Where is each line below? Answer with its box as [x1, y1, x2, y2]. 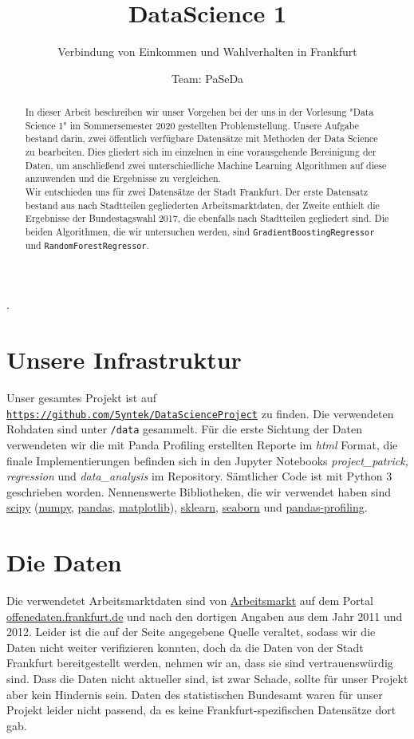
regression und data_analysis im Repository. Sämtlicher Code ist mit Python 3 [6, 468, 392, 484]
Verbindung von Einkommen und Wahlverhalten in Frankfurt [57, 43, 357, 60]
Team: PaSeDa [171, 69, 244, 86]
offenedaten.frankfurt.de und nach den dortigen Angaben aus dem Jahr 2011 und [6, 607, 403, 624]
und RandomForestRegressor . [25, 239, 149, 252]
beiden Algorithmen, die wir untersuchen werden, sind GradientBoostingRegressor [25, 225, 375, 239]
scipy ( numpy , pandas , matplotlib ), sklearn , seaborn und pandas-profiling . [6, 499, 368, 516]
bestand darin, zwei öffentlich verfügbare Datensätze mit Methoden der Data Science [25, 132, 378, 145]
